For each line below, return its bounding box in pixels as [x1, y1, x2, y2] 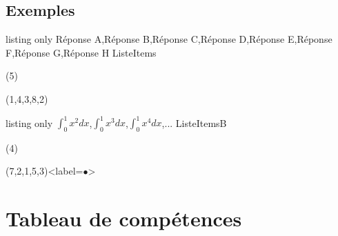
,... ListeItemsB [161, 115, 227, 130]
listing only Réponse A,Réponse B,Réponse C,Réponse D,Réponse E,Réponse [6, 32, 332, 46]
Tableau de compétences [6, 204, 242, 233]
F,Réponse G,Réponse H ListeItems [6, 45, 157, 59]
